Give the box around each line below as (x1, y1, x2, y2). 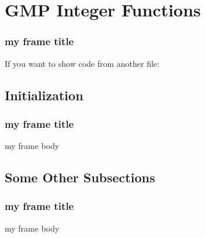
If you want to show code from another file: (5, 57, 159, 69)
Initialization (5, 86, 84, 104)
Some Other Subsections (5, 168, 155, 186)
